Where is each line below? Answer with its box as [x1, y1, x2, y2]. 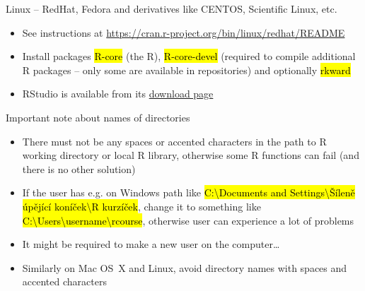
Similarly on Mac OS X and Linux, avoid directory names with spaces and [22, 260, 347, 275]
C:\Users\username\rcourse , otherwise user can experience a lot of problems [22, 213, 354, 227]
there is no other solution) [22, 161, 136, 176]
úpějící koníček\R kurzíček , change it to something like [22, 198, 261, 213]
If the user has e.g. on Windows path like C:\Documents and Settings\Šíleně [22, 185, 355, 200]
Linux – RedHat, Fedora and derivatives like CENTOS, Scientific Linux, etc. [6, 1, 337, 16]
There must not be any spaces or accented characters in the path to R [22, 133, 327, 148]
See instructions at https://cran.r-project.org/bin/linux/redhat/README [22, 25, 345, 40]
